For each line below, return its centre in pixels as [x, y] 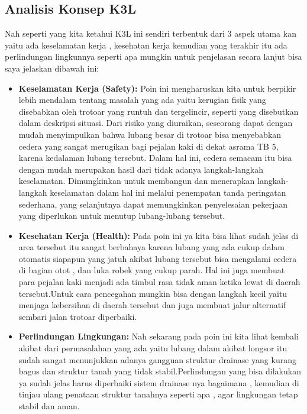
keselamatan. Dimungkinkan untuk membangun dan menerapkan [137, 181]
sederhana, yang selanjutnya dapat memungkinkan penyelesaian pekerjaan [153, 204]
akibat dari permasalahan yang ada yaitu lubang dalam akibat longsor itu [153, 348]
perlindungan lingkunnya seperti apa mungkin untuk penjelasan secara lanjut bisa [153, 56]
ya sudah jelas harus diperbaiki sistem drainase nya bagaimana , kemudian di [159, 382]
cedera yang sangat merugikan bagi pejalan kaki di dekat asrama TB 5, [148, 146]
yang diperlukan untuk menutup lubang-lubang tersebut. [122, 216]
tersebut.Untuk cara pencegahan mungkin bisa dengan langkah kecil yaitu [153, 293]
